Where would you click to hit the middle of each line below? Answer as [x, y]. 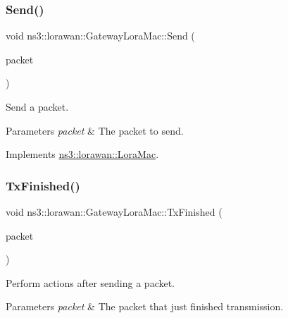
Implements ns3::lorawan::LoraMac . [82, 154]
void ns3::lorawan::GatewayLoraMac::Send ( [100, 36]
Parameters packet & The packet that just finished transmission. [145, 306]
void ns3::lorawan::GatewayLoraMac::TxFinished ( [114, 212]
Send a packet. [37, 106]
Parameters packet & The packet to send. [95, 130]
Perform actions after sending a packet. [90, 282]
